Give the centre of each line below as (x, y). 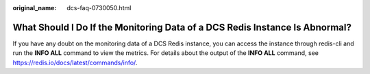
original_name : (35, 8)
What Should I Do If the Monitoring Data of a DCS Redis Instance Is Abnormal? (182, 27)
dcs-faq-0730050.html (99, 8)
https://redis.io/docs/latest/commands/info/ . (75, 62)
